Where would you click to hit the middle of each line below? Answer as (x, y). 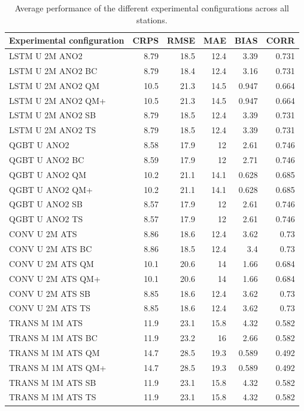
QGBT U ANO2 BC (47, 159)
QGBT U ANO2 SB (46, 204)
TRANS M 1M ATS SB (53, 382)
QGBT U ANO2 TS (46, 219)
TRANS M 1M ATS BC (53, 338)
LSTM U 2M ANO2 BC (53, 70)
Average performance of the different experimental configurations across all (152, 8)
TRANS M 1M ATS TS (53, 397)
